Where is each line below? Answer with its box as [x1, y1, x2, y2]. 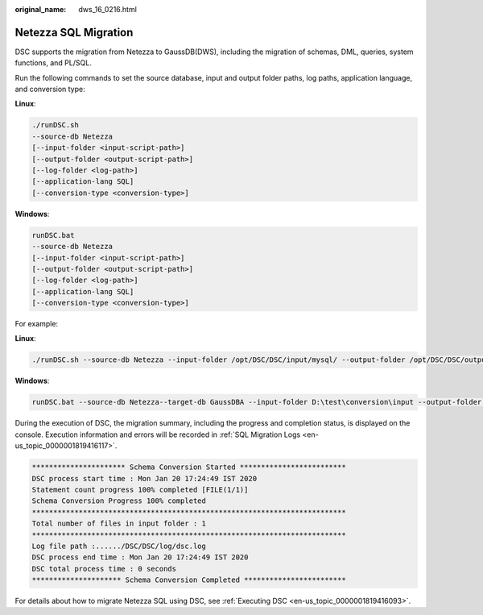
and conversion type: [14, 85, 86, 94]
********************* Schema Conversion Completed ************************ [31, 576, 346, 584]
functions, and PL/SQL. [14, 58, 92, 68]
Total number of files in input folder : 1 [31, 519, 207, 528]
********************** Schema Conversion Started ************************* [31, 463, 346, 472]
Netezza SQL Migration [14, 25, 134, 39]
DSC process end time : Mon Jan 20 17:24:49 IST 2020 [31, 553, 249, 562]
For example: [14, 319, 59, 329]
